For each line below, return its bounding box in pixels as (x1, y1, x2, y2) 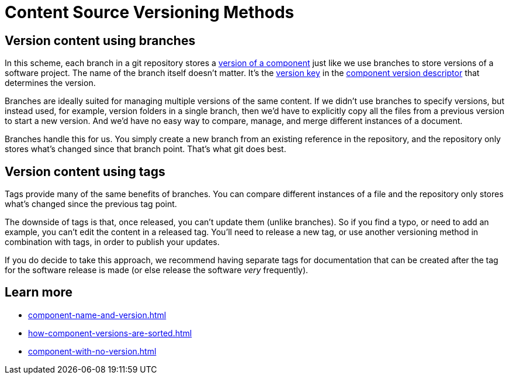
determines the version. (5, 78, 96, 88)
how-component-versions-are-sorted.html (28, 328, 192, 338)
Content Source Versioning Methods (5, 2, 295, 22)
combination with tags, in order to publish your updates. (5, 237, 220, 247)
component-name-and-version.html (28, 309, 167, 320)
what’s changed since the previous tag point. (5, 199, 177, 209)
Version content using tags (5, 164, 165, 179)
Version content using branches (5, 33, 196, 48)
